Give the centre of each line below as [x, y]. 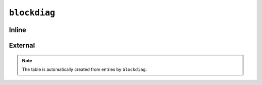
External [22, 45]
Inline [17, 30]
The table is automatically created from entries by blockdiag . [84, 69]
